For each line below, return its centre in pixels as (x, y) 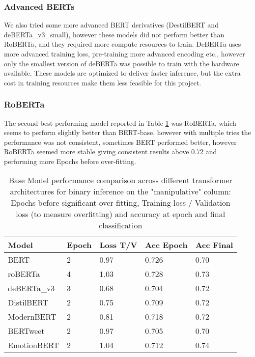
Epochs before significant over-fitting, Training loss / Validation (120, 202)
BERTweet (26, 330)
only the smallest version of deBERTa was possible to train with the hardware (122, 63)
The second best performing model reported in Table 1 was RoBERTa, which (120, 123)
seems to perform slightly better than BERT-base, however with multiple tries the (127, 132)
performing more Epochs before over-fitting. (70, 161)
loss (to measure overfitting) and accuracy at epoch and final (121, 214)
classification (121, 225)
